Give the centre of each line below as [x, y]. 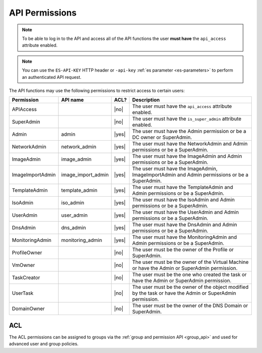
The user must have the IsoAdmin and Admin [183, 200]
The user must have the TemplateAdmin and [183, 187]
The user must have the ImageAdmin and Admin [187, 156]
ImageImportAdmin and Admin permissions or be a [190, 175]
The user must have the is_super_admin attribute [187, 119]
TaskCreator [26, 278]
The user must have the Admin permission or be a [189, 131]
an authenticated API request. [52, 77]
